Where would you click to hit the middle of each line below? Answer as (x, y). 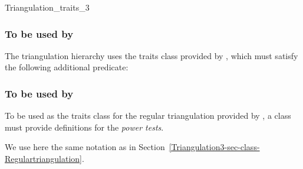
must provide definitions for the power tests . (84, 127)
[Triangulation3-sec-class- (214, 147)
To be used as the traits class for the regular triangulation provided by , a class (148, 116)
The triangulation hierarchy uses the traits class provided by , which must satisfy (151, 55)
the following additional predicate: (67, 67)
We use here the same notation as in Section (85, 147)
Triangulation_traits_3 (47, 7)
